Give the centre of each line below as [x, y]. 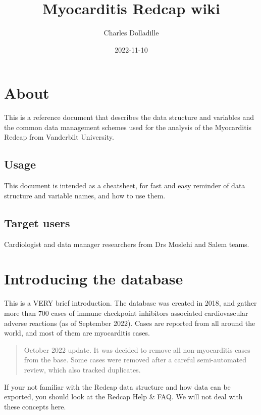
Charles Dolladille [131, 33]
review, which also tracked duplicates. [82, 369]
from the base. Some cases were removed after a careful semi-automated [135, 360]
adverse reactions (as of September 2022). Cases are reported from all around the [130, 323]
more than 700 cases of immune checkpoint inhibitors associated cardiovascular [126, 313]
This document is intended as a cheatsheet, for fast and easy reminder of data [125, 185]
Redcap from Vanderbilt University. [59, 137]
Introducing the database [94, 279]
